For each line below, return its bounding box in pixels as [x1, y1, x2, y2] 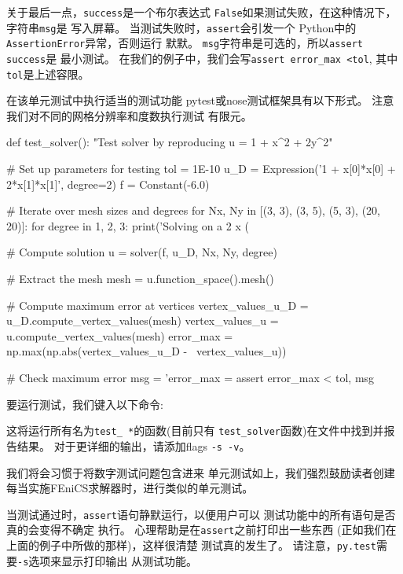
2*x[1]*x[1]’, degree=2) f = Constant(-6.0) [6, 175, 210, 192]
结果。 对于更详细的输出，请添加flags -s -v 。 [16, 437, 251, 454]
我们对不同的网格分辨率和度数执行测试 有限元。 [6, 107, 252, 123]
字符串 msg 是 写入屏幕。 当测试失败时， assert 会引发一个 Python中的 [6, 19, 357, 35]
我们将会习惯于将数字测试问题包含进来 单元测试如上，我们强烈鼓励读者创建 [6, 464, 395, 480]
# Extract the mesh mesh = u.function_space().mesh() [6, 270, 274, 287]
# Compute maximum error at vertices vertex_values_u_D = [6, 296, 309, 313]
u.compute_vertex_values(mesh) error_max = [6, 327, 233, 344]
